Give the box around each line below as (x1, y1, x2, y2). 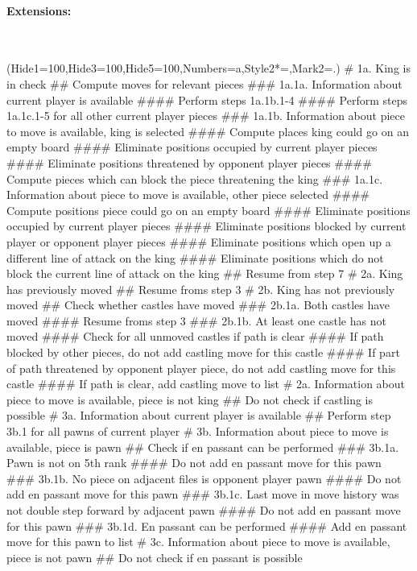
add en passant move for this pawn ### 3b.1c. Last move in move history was (6, 486, 399, 503)
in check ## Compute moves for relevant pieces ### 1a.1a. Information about (6, 75, 403, 92)
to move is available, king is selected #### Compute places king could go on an (6, 122, 409, 139)
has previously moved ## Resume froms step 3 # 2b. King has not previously (6, 280, 395, 297)
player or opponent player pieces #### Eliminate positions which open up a (6, 233, 391, 250)
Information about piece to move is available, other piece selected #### (6, 186, 370, 203)
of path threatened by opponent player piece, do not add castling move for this (6, 359, 396, 376)
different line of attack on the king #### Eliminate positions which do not (6, 249, 384, 266)
